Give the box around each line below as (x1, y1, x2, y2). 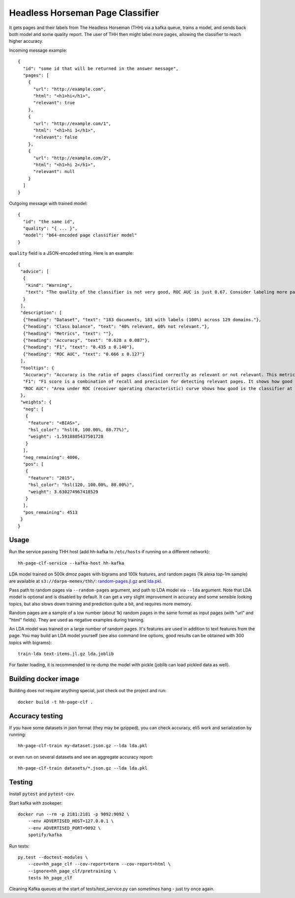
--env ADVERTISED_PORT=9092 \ (28, 825, 101, 831)
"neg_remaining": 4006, (23, 454, 81, 460)
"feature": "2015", (28, 475, 75, 480)
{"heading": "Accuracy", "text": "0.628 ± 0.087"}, (23, 337, 150, 343)
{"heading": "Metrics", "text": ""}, (23, 330, 114, 336)
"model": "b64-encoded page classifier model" (23, 233, 137, 238)
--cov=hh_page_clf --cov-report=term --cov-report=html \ (28, 861, 171, 867)
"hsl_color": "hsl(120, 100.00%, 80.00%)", (28, 482, 135, 488)
